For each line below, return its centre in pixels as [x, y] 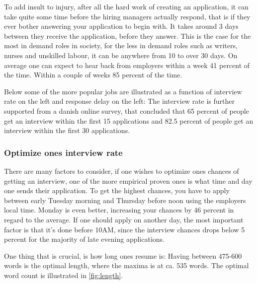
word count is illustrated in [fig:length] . [64, 275]
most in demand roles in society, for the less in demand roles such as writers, [121, 45]
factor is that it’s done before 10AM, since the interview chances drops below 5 [125, 229]
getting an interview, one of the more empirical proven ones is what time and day [128, 180]
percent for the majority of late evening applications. [84, 239]
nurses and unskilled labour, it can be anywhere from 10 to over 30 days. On [121, 55]
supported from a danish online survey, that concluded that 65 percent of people [127, 110]
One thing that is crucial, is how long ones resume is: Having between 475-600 [123, 255]
